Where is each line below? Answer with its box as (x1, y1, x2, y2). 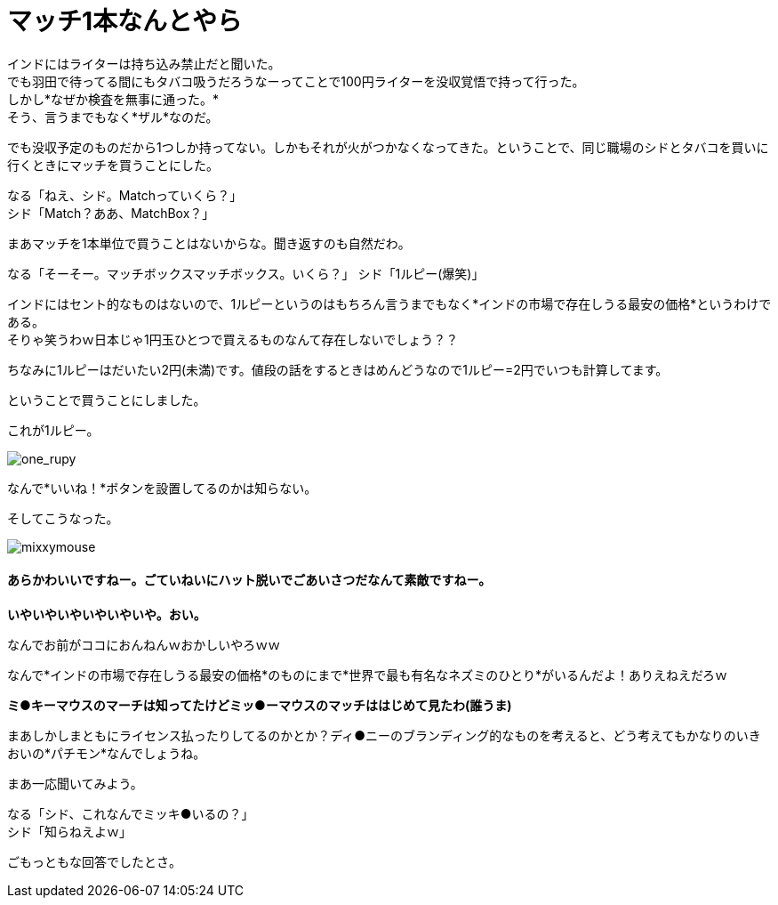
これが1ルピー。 (7, 422, 100, 438)
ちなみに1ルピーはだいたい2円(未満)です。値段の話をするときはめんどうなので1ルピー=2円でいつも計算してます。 (7, 361, 669, 377)
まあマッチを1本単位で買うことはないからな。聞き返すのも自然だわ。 (7, 235, 411, 251)
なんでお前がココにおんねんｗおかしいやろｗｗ (7, 636, 281, 652)
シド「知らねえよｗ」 (7, 823, 132, 839)
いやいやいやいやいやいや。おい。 (7, 606, 206, 622)
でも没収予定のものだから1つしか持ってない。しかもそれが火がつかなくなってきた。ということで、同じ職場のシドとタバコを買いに (7, 139, 769, 155)
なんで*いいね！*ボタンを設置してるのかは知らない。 (7, 480, 317, 496)
